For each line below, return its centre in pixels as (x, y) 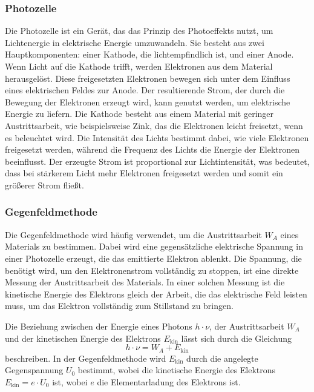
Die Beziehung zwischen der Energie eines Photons (99, 326)
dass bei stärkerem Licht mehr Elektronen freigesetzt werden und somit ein (144, 173)
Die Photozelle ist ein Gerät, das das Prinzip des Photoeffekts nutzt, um (139, 31)
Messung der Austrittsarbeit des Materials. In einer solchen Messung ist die (145, 282)
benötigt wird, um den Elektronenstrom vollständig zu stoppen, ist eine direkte (152, 270)
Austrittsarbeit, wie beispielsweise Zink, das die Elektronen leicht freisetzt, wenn (154, 125)
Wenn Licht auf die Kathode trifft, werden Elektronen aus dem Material (139, 66)
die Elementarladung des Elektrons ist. (169, 381)
